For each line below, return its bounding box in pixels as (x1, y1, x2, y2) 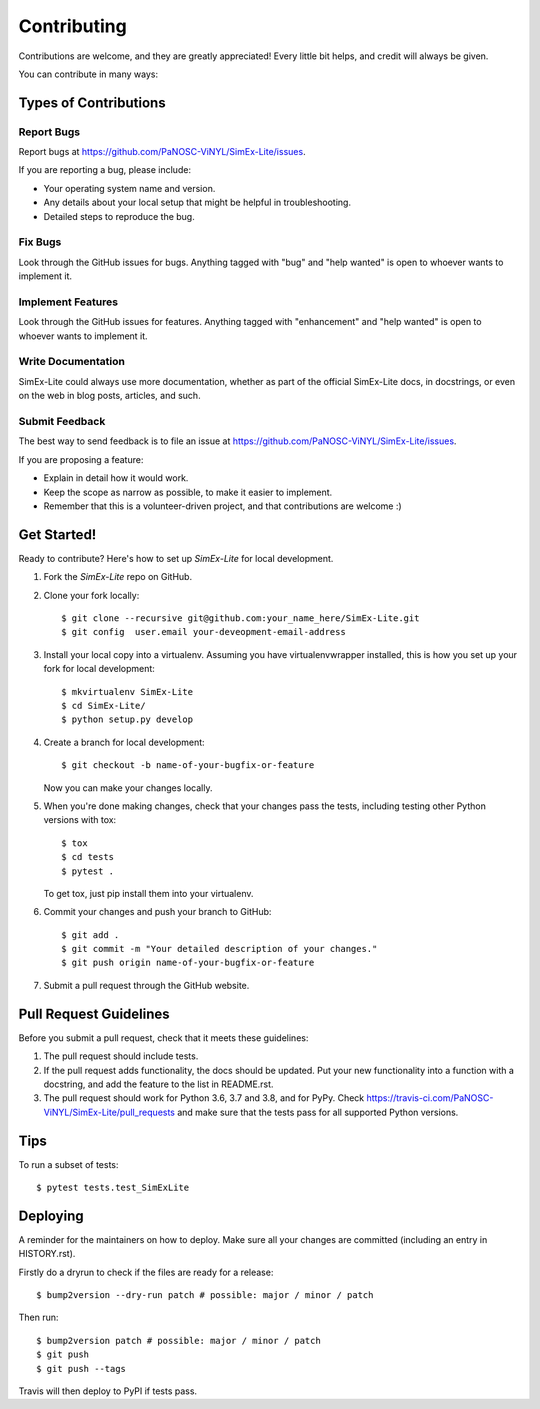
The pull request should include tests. (43, 1050, 199, 1062)
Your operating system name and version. (43, 182, 216, 194)
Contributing (18, 15, 127, 37)
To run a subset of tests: (18, 1158, 119, 1170)
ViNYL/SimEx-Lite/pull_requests (43, 1106, 175, 1118)
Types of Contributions (18, 94, 166, 111)
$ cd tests (61, 851, 115, 863)
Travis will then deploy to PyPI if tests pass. (18, 1385, 198, 1397)
